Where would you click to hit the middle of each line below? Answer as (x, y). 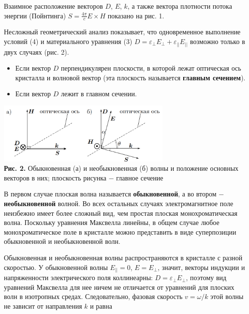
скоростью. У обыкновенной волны (56, 267)
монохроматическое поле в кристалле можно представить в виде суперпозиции (120, 232)
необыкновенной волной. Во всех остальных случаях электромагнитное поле (119, 203)
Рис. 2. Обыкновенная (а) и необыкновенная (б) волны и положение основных (121, 168)
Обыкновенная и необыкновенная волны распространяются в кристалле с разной (123, 257)
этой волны (227, 296)
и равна (101, 306)
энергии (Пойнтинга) (35, 15)
